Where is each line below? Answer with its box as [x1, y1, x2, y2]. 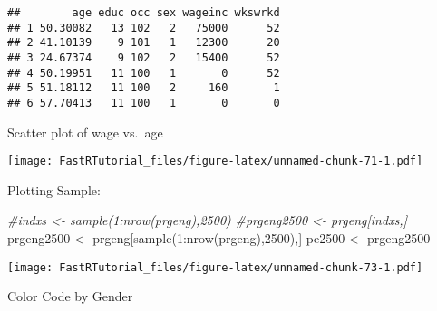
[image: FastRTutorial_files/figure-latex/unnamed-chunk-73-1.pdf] [7, 260, 423, 274]
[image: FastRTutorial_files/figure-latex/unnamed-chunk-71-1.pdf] [7, 155, 423, 168]
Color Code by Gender [7, 287, 133, 306]
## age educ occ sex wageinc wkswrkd [7, 6, 280, 19]
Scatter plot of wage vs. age [7, 122, 163, 141]
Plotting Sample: [7, 180, 101, 199]
